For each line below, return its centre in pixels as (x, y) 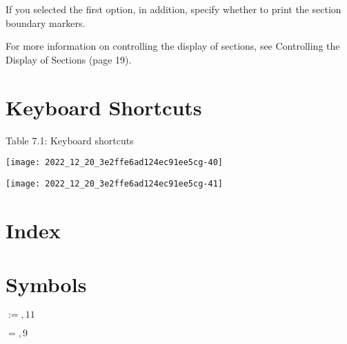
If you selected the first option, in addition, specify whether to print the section (173, 9)
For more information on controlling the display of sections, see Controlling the (173, 46)
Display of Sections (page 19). (69, 59)
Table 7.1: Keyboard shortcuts (70, 140)
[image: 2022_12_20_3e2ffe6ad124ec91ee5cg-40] (114, 163)
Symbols (46, 284)
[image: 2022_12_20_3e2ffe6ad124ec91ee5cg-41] (114, 183)
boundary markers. (46, 22)
